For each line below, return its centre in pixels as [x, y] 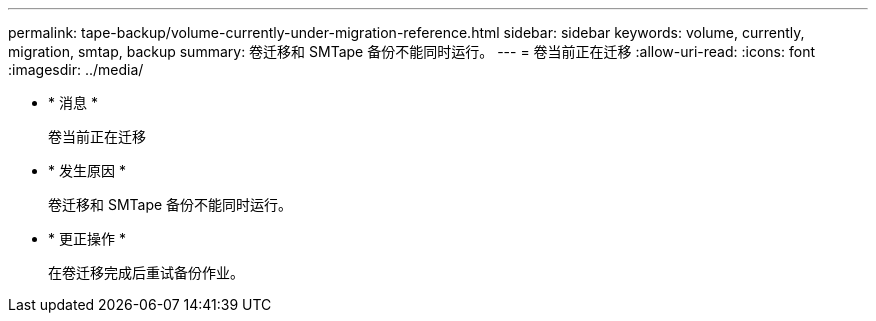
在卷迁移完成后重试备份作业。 [146, 272]
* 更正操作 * [87, 238]
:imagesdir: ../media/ [76, 69]
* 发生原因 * [87, 170]
